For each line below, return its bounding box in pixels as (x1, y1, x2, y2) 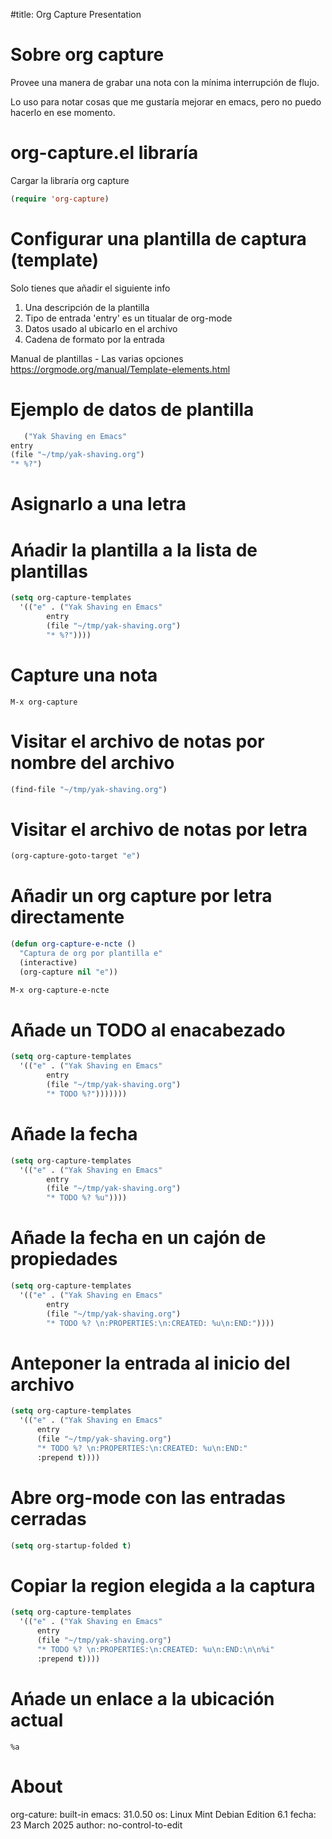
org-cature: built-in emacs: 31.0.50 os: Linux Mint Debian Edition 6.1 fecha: (10, 1808, 317, 1820)
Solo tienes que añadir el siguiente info (10, 282, 171, 294)
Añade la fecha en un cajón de (10, 1227, 267, 1249)
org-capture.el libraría (10, 142, 199, 164)
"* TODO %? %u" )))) (46, 1193, 128, 1203)
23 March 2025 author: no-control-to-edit (10, 1819, 183, 1831)
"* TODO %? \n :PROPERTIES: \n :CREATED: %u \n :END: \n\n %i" (36, 1644, 275, 1654)
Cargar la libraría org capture (10, 174, 130, 186)
